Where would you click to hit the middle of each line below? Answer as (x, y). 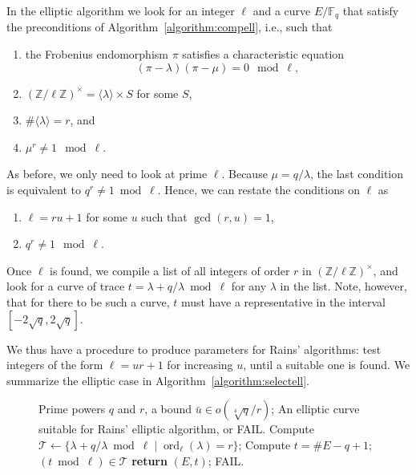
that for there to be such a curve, (88, 301)
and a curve (282, 10)
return (149, 460)
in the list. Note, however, (343, 286)
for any (249, 286)
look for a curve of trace (66, 286)
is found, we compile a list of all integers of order (170, 270)
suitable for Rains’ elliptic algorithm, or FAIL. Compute (176, 429)
